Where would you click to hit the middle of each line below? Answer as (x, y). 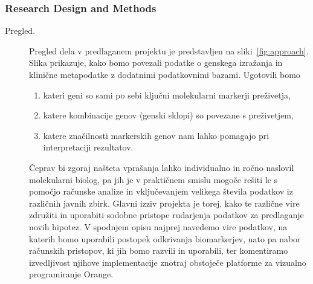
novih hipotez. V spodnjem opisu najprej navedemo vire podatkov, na (158, 226)
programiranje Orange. (71, 274)
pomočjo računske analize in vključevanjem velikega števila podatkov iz (161, 191)
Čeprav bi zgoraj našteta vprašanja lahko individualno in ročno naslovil (162, 167)
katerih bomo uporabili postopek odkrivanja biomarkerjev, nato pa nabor (165, 238)
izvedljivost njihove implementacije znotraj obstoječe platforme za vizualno (168, 262)
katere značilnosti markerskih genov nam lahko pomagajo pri (156, 135)
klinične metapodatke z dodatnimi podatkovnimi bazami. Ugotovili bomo (165, 74)
